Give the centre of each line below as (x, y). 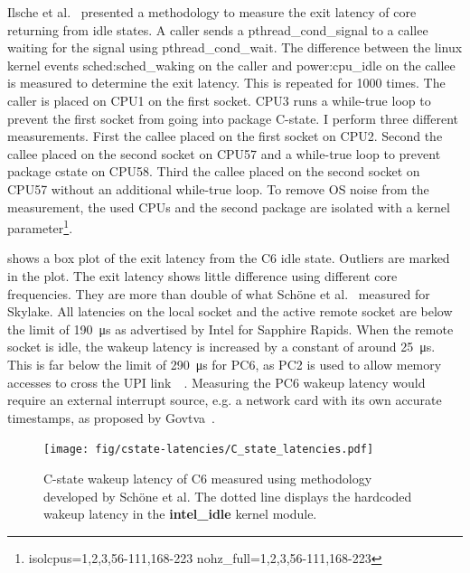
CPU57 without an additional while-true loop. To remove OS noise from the (218, 188)
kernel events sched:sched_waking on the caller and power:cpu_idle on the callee (231, 65)
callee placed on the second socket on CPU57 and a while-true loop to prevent (224, 153)
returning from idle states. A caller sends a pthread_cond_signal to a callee (218, 29)
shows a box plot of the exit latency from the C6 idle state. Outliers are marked (229, 258)
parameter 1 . (40, 226)
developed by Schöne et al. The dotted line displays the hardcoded (228, 496)
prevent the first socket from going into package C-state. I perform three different (233, 118)
